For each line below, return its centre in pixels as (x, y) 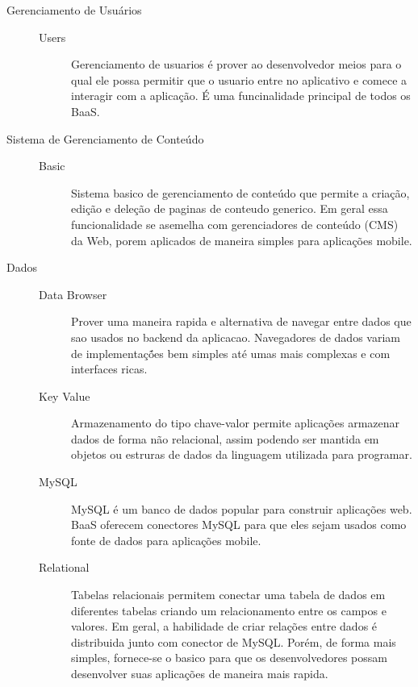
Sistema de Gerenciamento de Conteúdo (105, 138)
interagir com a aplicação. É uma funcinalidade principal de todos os (241, 96)
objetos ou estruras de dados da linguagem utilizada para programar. (242, 454)
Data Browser (73, 294)
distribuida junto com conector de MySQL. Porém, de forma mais (234, 641)
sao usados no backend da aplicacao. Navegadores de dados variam (236, 337)
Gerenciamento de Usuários (74, 10)
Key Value (65, 396)
